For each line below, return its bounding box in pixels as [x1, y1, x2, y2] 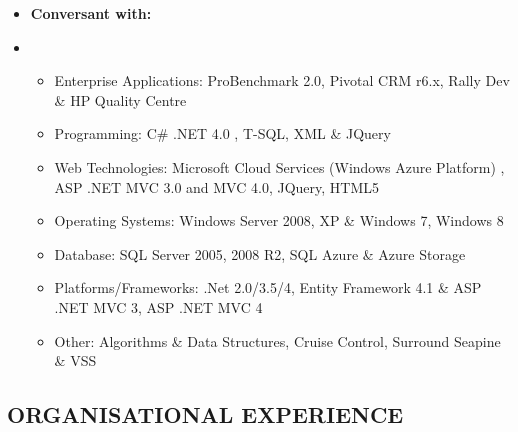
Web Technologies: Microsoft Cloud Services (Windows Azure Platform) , [54, 156, 505, 177]
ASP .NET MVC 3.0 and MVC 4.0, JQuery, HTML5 [54, 176, 379, 197]
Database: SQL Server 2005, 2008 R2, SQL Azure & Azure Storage [54, 243, 466, 264]
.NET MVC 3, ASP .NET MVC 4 [54, 296, 263, 317]
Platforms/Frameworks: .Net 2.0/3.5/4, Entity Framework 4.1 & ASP [54, 277, 482, 298]
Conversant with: [30, 3, 152, 23]
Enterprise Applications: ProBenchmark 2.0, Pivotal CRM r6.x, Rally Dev [54, 70, 510, 91]
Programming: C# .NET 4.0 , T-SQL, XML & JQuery [54, 123, 391, 144]
